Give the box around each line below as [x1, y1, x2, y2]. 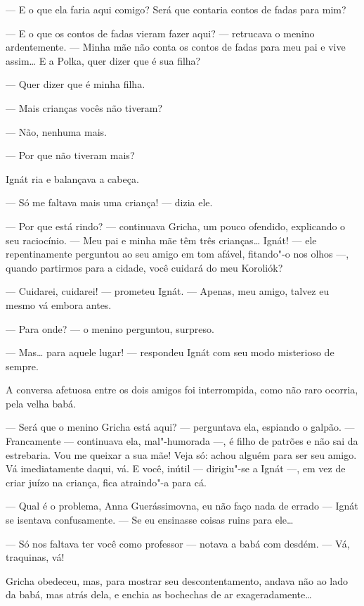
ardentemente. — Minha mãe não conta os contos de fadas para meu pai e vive [6, 39, 346, 54]
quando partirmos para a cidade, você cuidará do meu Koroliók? [6, 260, 283, 274]
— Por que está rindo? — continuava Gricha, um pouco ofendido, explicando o [6, 218, 346, 233]
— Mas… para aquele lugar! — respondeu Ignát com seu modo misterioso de [6, 345, 334, 360]
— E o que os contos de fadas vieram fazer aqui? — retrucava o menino [6, 25, 315, 40]
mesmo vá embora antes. [6, 297, 112, 312]
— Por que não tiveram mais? [6, 148, 135, 163]
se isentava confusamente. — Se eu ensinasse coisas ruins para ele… [6, 512, 294, 527]
